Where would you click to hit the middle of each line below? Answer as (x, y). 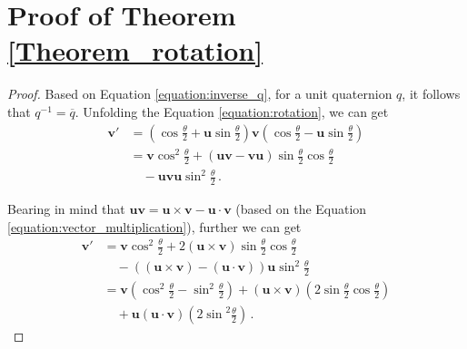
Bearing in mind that (66, 209)
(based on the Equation (301, 209)
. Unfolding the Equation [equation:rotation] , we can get (232, 111)
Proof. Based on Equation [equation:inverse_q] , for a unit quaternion (200, 94)
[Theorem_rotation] (135, 50)
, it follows (431, 94)
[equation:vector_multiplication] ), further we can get (154, 226)
